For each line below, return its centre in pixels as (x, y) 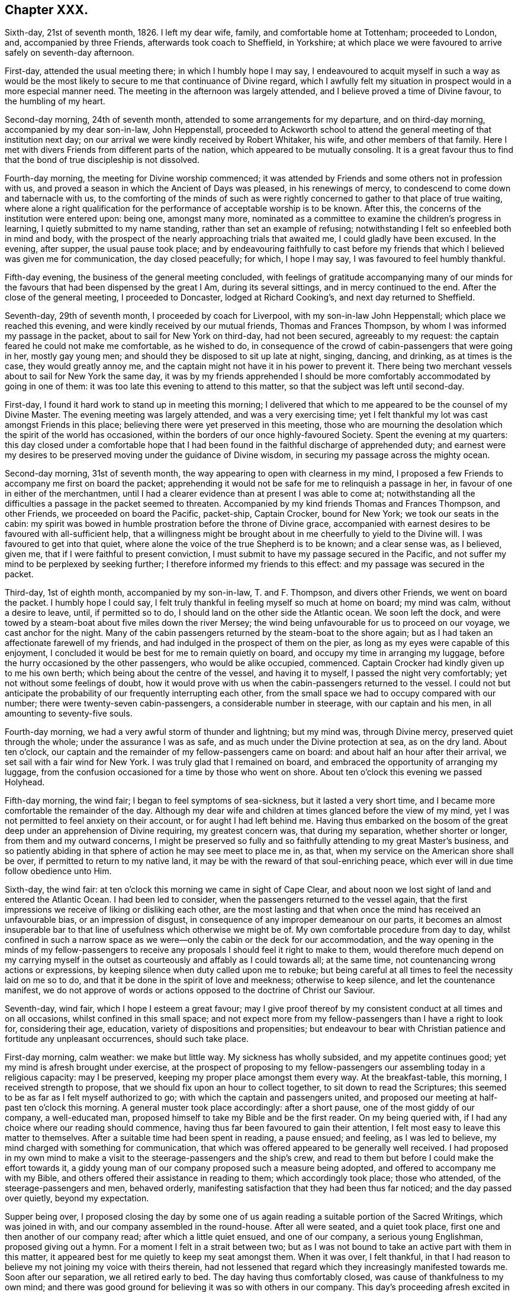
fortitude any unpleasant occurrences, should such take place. (127, 1039)
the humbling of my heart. (55, 101)
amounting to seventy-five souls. (69, 714)
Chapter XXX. (47, 10)
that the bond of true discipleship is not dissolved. (102, 160)
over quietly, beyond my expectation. (77, 1198)
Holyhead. (25, 782)
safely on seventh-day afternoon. (70, 53)
